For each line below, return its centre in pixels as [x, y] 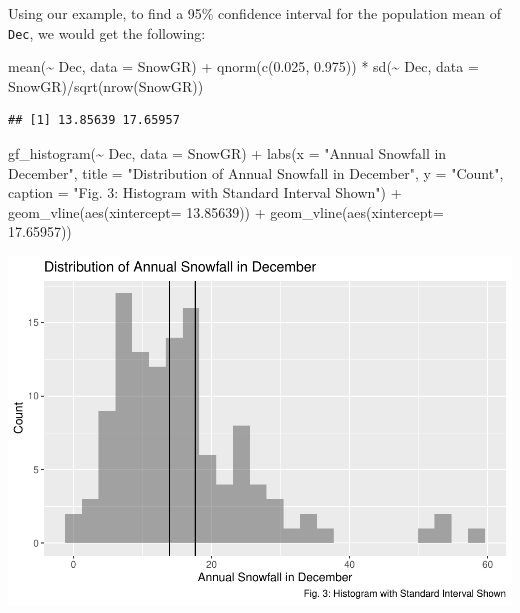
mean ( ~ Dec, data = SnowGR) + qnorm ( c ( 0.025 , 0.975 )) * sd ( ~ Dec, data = [243, 66]
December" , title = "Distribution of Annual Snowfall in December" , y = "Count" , [256, 172]
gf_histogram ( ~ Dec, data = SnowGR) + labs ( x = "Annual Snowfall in [227, 153]
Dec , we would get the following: [107, 32]
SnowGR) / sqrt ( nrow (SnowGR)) [106, 85]
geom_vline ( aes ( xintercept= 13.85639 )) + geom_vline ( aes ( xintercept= [226, 211]
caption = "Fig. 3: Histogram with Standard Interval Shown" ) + [205, 192]
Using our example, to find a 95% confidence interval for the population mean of [254, 13]
